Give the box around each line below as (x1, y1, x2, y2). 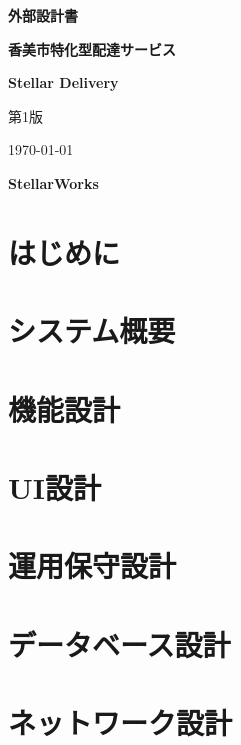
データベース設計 (8, 623, 231, 664)
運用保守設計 (8, 545, 177, 586)
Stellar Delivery (8, 72, 119, 93)
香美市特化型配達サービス (8, 38, 176, 59)
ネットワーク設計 (8, 702, 233, 742)
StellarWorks (8, 172, 99, 193)
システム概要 (8, 310, 176, 351)
